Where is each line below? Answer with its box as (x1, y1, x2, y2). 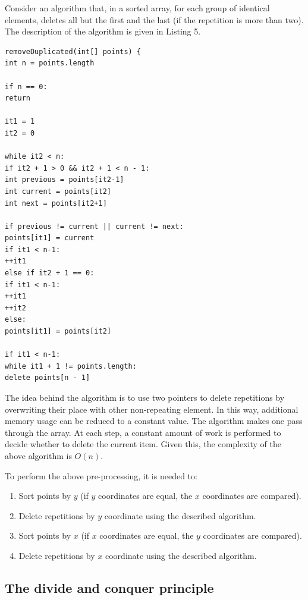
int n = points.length (5, 59, 95, 68)
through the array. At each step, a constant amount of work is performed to (5, 426, 281, 438)
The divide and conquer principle (5, 578, 214, 596)
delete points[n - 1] (5, 373, 90, 382)
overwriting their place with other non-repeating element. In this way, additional (5, 403, 298, 415)
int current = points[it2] (5, 187, 111, 196)
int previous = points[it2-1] (5, 175, 124, 184)
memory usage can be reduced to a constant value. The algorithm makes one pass (5, 414, 303, 427)
